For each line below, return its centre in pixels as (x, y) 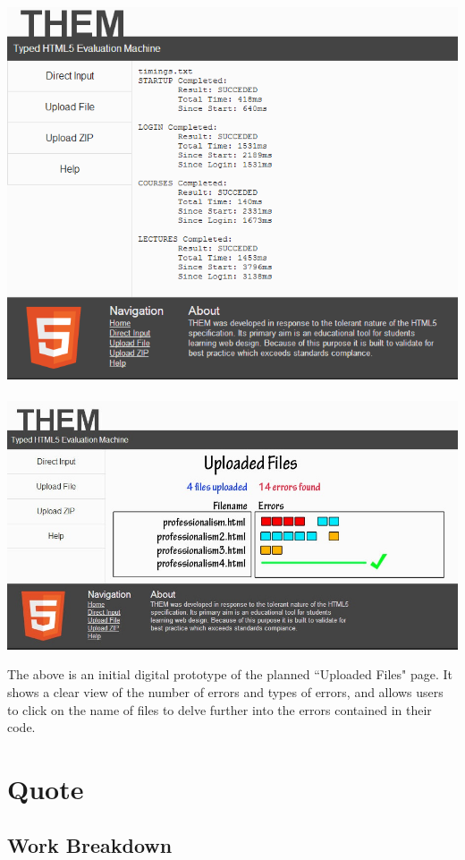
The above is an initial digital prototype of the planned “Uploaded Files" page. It (230, 674)
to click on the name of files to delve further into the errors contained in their (220, 709)
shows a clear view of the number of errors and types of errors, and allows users (225, 691)
